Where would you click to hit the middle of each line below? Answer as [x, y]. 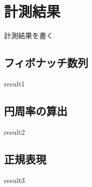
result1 [15, 83]
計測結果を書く [29, 35]
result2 [15, 131]
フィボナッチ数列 [46, 63]
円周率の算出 [36, 110]
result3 [15, 180]
